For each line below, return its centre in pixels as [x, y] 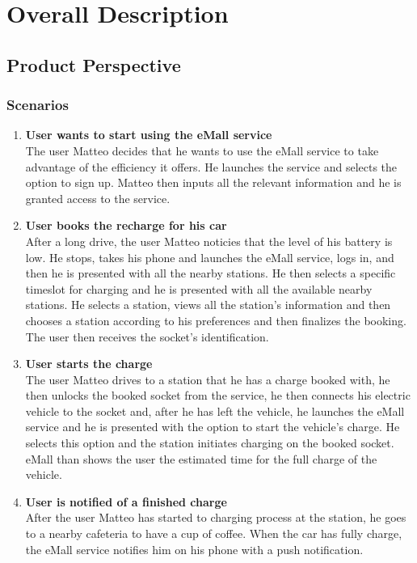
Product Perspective [94, 64]
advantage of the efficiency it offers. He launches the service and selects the [211, 166]
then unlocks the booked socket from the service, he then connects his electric [218, 395]
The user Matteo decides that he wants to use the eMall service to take [202, 150]
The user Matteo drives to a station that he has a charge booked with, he [208, 379]
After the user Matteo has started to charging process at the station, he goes [216, 517]
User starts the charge [89, 364]
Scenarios [38, 105]
